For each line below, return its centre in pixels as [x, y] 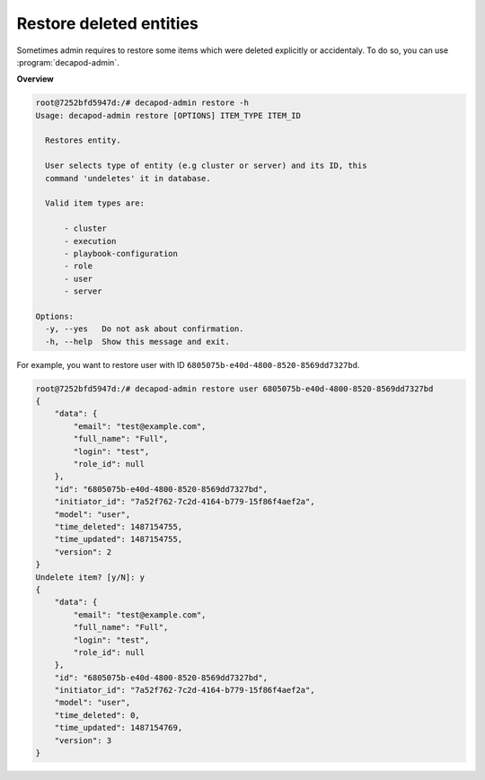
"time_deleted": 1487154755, [119, 526]
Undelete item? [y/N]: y [90, 577]
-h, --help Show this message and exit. [138, 342]
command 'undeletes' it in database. [128, 178]
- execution [90, 241]
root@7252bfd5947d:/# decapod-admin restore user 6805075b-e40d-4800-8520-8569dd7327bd [234, 389]
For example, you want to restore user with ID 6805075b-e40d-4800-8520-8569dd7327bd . [188, 364]
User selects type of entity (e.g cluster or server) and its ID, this [206, 166]
